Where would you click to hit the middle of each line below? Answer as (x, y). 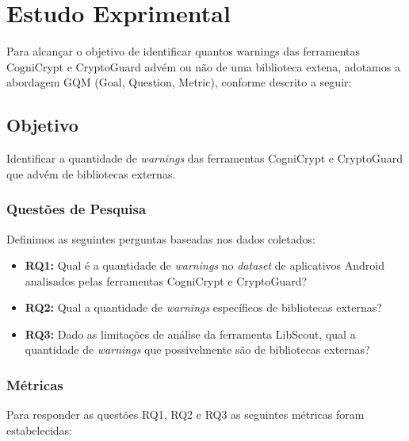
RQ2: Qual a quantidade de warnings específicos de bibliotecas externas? (203, 307)
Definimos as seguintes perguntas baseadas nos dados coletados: (161, 238)
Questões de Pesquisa (76, 209)
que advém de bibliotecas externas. (91, 173)
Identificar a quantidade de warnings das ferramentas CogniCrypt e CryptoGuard (204, 158)
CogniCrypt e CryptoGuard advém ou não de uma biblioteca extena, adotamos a (203, 66)
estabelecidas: (39, 429)
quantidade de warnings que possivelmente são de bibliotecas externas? (197, 349)
